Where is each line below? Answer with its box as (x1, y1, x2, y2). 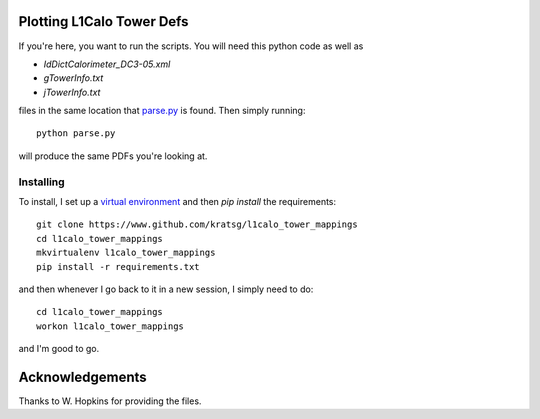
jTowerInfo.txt (43, 86, 101, 98)
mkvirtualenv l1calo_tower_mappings (36, 247, 216, 259)
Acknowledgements (18, 368, 147, 385)
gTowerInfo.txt (43, 72, 104, 84)
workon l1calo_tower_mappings (36, 320, 185, 332)
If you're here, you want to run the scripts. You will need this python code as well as (18, 40, 364, 52)
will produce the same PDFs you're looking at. (18, 150, 208, 162)
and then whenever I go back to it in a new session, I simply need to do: (18, 283, 314, 295)
